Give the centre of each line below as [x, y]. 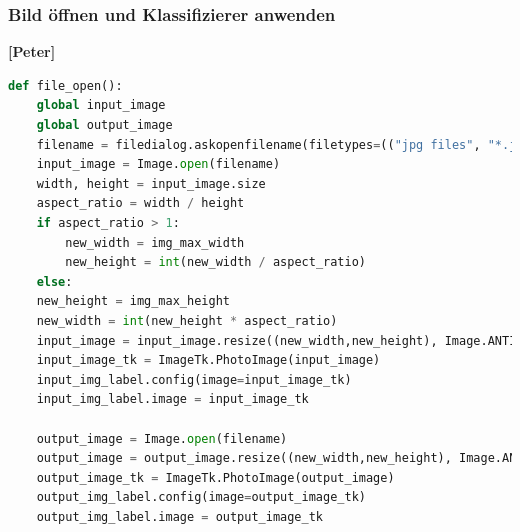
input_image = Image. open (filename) [158, 164]
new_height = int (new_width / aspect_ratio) [216, 262]
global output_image [104, 125]
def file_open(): [65, 85]
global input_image [101, 105]
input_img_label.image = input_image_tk [172, 399]
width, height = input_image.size [151, 183]
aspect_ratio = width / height [140, 203]
